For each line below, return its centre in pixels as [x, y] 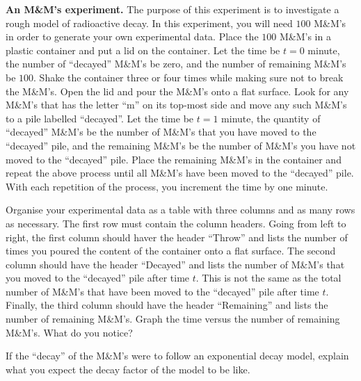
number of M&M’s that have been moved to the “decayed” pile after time [162, 291]
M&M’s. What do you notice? [69, 332]
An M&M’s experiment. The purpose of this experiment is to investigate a [173, 9]
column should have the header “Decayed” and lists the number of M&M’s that [175, 264]
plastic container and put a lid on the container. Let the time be [143, 50]
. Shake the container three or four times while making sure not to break [188, 77]
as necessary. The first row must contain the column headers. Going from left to [176, 223]
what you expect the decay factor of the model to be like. [128, 369]
